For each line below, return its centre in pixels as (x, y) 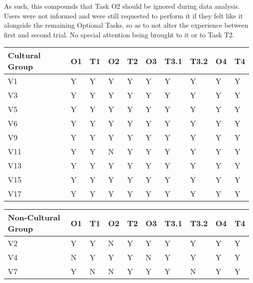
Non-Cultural (34, 217)
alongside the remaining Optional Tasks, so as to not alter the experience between (126, 25)
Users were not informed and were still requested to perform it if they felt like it (124, 15)
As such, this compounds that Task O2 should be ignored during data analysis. (122, 6)
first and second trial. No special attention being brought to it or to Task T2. (119, 34)
